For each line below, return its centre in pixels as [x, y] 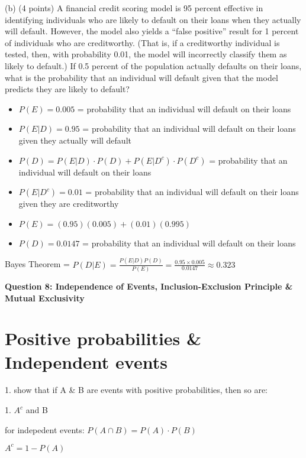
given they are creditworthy [69, 204]
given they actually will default [75, 140]
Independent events [86, 361]
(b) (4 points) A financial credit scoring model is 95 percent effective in [134, 8]
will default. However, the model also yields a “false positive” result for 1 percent [152, 31]
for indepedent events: [45, 429]
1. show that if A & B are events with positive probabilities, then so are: [136, 390]
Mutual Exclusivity [45, 298]
